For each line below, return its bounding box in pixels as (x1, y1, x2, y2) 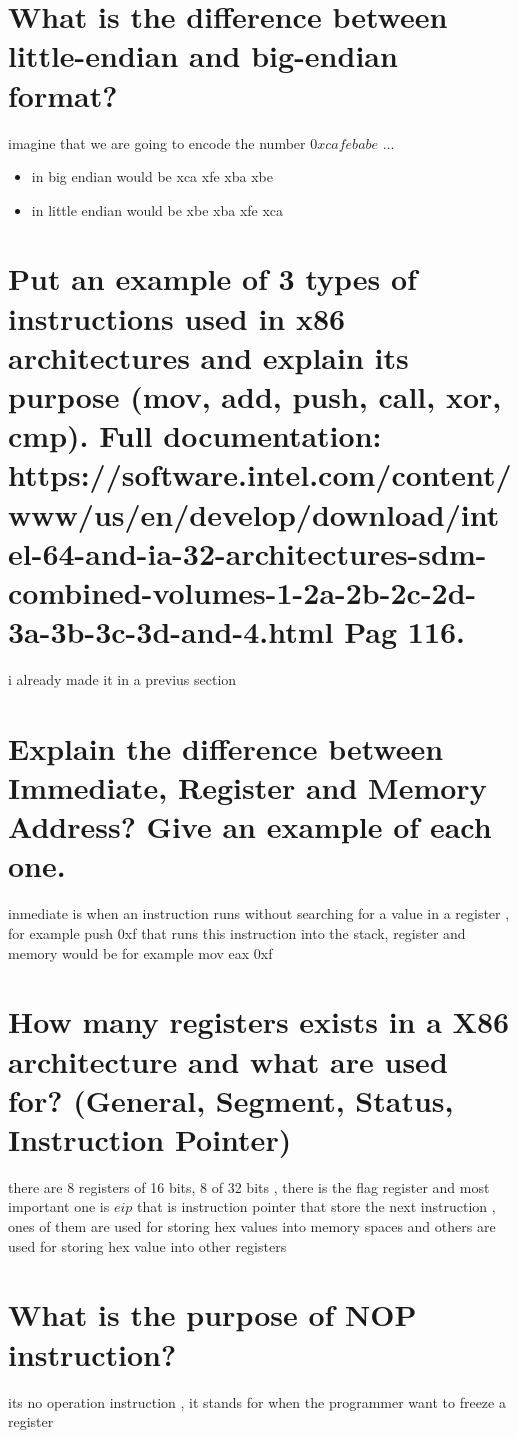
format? (8, 74, 118, 115)
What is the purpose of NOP (8, 1294, 417, 1335)
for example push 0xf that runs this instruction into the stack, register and (8, 922, 466, 943)
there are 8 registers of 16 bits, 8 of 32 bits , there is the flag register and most (8, 1176, 490, 1197)
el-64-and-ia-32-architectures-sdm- (8, 532, 487, 573)
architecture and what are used (8, 1040, 448, 1081)
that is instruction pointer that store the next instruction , (136, 1196, 496, 1217)
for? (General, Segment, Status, (8, 1079, 454, 1120)
